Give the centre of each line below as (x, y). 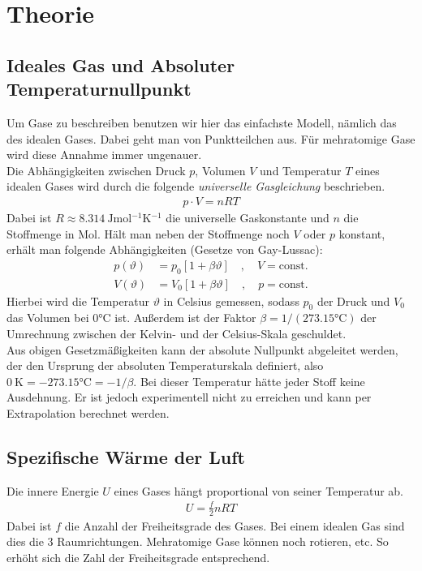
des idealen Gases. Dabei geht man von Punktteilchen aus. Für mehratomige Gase (211, 138)
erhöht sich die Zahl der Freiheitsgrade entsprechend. (138, 557)
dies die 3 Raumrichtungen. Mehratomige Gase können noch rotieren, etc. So (198, 541)
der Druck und (353, 301)
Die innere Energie (53, 490)
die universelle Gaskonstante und (248, 217)
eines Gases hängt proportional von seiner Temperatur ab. (258, 490)
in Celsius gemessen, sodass (231, 301)
